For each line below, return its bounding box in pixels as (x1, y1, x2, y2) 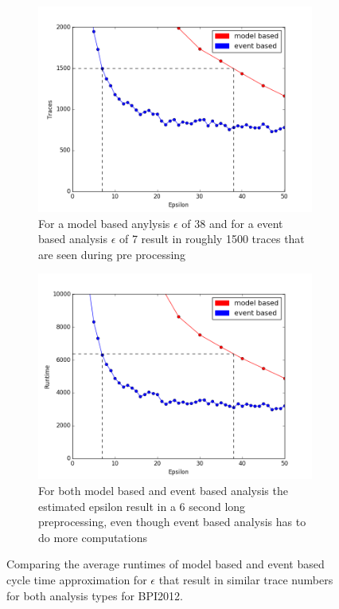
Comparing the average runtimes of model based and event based (6, 556, 325, 572)
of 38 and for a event (181, 214, 283, 231)
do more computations (38, 528, 148, 545)
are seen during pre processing (38, 246, 186, 262)
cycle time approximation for (6, 571, 147, 587)
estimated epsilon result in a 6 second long (38, 497, 246, 514)
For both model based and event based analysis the (38, 481, 288, 498)
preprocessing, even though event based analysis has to (38, 513, 306, 530)
